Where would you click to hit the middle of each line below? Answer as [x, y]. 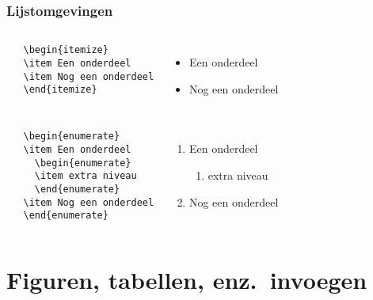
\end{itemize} [60, 90]
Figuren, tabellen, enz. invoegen [187, 280]
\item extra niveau [86, 176]
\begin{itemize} [66, 50]
